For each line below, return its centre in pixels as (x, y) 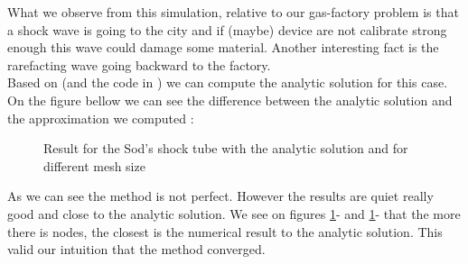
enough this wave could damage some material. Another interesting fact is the (223, 47)
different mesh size (94, 165)
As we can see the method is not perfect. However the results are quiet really (220, 196)
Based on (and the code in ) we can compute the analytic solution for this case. (228, 82)
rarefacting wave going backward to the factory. (139, 64)
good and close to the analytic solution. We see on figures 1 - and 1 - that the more (234, 213)
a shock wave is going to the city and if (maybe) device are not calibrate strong (227, 29)
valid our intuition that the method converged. (136, 249)
